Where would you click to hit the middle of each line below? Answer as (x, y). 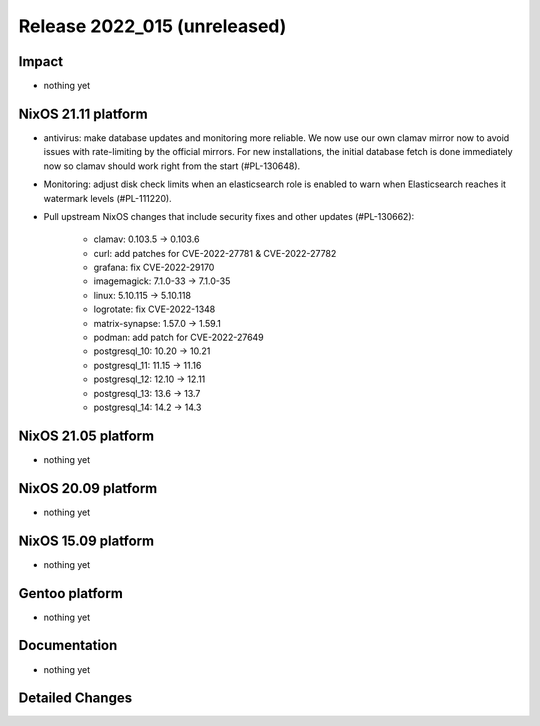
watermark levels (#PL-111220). (107, 198)
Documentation (68, 645)
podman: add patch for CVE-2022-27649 (178, 337)
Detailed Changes (75, 698)
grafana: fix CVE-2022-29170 (154, 267)
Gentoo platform (71, 593)
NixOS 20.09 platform (88, 488)
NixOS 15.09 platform (86, 540)
